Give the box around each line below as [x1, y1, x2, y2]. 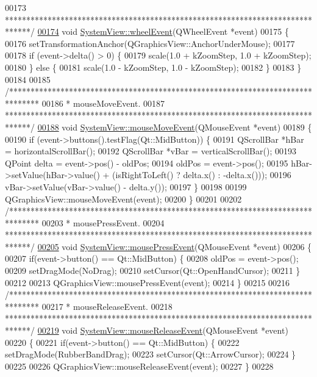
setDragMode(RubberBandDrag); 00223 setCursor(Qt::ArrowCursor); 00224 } [5, 348, 296, 361]
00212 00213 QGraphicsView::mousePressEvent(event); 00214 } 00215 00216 [5, 276, 290, 289]
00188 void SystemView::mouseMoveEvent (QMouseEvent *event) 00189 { [37, 120, 312, 133]
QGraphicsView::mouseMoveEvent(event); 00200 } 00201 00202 [5, 192, 242, 205]
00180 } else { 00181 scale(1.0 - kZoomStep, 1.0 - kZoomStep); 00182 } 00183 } [5, 60, 302, 73]
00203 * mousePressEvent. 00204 [41, 216, 165, 229]
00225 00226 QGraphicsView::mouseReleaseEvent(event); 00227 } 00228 [5, 359, 274, 372]
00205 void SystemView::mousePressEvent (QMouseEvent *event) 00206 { [37, 240, 312, 253]
